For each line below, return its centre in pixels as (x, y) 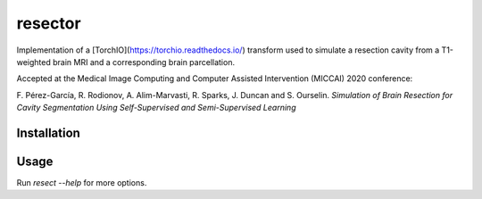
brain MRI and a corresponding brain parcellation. (144, 62)
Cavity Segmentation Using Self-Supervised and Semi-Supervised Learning (156, 108)
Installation (48, 133)
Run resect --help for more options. (82, 183)
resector (49, 23)
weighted (33, 62)
